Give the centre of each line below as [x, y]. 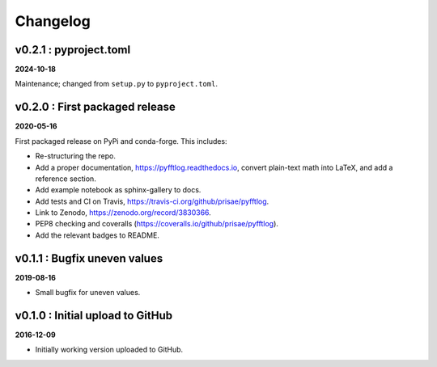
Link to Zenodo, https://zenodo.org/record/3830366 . [123, 213]
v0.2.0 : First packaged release [95, 107]
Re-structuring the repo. [76, 156]
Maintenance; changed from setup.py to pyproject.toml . [117, 84]
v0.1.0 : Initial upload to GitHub [94, 315]
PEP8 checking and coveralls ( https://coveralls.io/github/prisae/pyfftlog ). [157, 224]
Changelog [53, 21]
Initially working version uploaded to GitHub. [109, 350]
